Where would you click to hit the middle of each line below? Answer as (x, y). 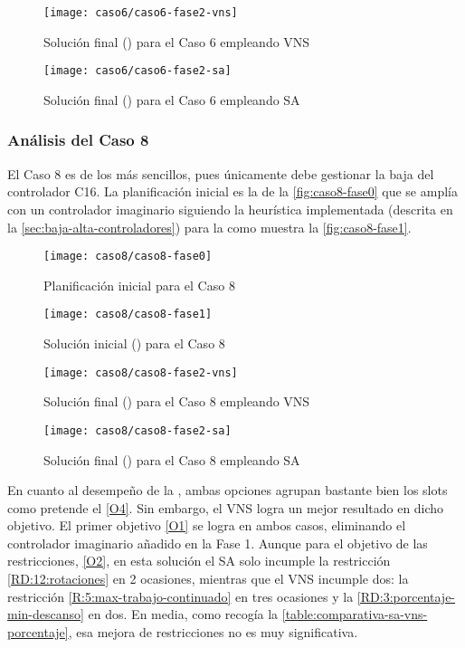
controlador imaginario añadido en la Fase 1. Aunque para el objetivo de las (218, 543)
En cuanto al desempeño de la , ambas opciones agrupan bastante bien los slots (228, 490)
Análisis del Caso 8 (78, 140)
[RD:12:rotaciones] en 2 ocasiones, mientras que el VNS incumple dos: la (208, 579)
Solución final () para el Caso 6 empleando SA (172, 99)
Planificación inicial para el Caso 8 (139, 285)
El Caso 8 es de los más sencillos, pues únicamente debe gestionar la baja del (221, 173)
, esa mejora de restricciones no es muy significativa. (213, 631)
